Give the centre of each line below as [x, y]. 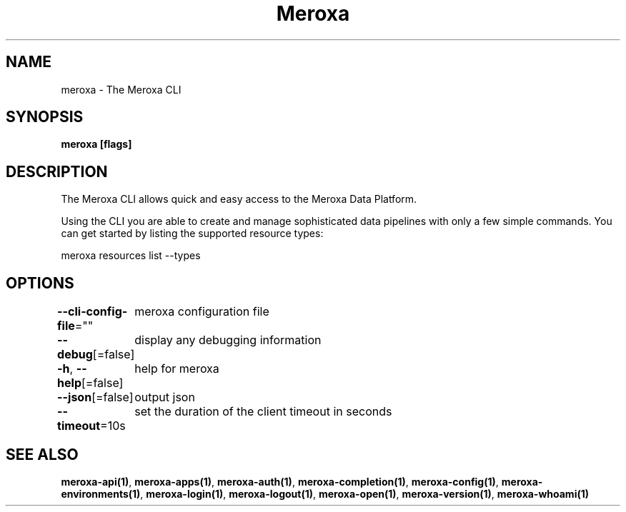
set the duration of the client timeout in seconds [263, 412]
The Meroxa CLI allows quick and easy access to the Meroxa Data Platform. [239, 199]
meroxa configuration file [202, 312]
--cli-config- [93, 312]
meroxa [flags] [96, 144]
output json [165, 397]
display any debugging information [228, 340]
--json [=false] [95, 397]
